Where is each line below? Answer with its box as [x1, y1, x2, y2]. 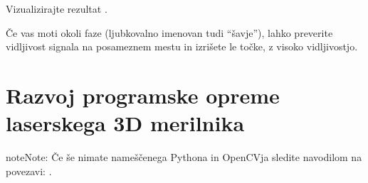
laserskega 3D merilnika [6, 109, 245, 138]
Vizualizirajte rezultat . [6, 1, 107, 16]
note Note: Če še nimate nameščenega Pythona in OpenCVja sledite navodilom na [6, 150, 362, 165]
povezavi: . [6, 163, 52, 178]
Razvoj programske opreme [6, 80, 280, 109]
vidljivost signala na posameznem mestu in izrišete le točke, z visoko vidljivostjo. [6, 39, 358, 54]
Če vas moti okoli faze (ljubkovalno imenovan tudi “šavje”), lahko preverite [6, 25, 333, 40]
